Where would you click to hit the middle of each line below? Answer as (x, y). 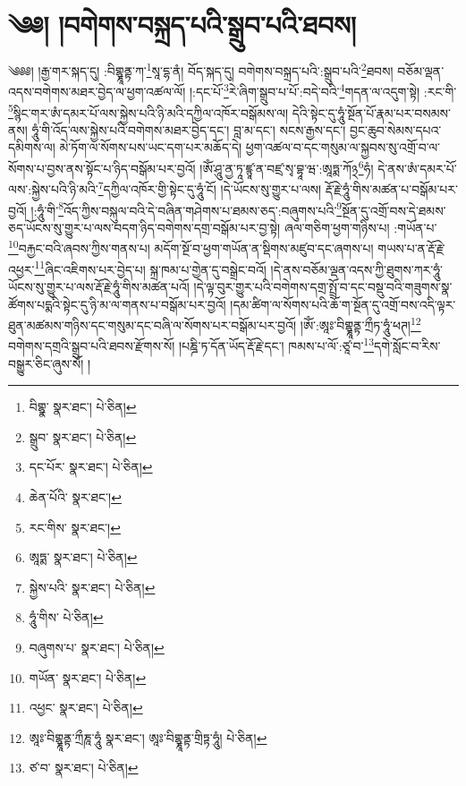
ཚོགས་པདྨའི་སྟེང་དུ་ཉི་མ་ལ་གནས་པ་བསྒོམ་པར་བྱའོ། (117, 304)
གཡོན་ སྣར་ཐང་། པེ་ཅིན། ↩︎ (88, 677)
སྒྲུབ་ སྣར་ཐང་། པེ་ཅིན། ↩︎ (83, 436)
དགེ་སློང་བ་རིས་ (407, 346)
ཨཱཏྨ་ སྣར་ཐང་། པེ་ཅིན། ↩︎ (83, 557)
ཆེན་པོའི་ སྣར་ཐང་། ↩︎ (75, 496)
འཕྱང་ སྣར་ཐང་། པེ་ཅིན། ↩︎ (86, 708)
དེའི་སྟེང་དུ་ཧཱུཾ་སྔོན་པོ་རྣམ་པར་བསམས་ (371, 112)
